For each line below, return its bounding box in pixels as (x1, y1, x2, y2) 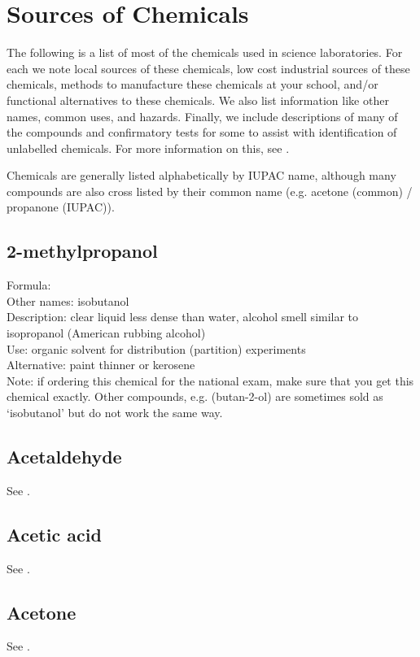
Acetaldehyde (7, 444, 122, 468)
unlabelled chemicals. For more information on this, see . (7, 139, 290, 156)
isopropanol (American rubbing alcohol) (7, 324, 206, 342)
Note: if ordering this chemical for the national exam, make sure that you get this (7, 372, 414, 389)
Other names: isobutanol (7, 292, 129, 309)
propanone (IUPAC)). (7, 198, 115, 215)
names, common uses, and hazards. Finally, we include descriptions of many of (7, 107, 398, 124)
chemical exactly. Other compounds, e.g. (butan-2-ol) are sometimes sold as (7, 388, 383, 405)
